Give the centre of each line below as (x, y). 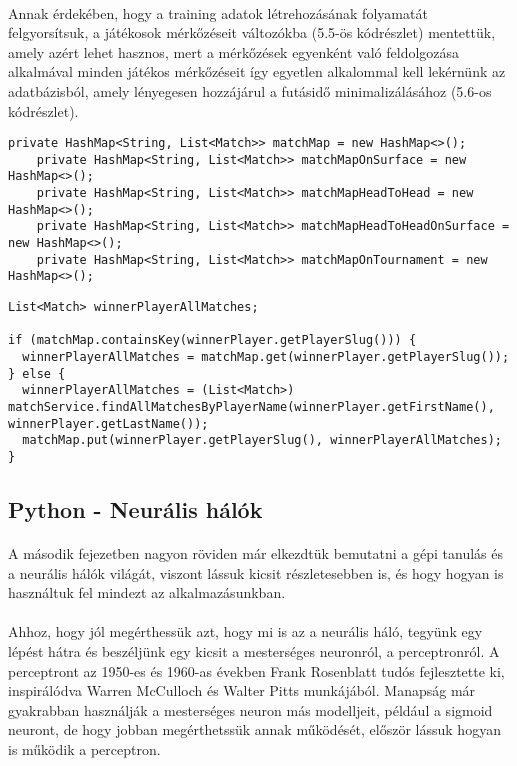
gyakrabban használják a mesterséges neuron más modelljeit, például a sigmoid (250, 709)
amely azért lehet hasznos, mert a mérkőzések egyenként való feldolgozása (234, 51)
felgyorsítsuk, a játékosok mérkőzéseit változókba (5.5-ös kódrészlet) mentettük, (252, 32)
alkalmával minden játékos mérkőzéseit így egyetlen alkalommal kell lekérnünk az (257, 71)
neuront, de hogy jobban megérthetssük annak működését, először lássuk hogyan (254, 729)
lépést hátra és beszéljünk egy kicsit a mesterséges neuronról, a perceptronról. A (254, 650)
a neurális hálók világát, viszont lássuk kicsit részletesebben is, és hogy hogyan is (256, 572)
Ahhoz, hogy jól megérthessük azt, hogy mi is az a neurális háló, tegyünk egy (245, 631)
